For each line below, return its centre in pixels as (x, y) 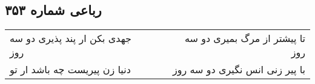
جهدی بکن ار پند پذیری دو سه (71, 38)
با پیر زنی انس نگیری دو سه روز (239, 70)
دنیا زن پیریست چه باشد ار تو (70, 70)
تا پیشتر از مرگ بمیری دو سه (245, 38)
